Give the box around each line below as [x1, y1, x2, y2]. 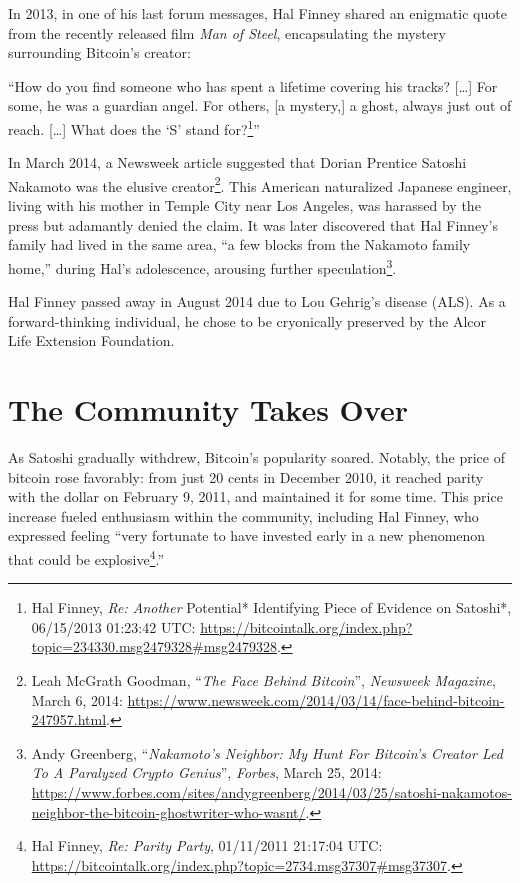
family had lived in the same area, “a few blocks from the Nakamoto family [8, 234, 471, 255]
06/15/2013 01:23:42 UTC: [31, 616, 196, 637]
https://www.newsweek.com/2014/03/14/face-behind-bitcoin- [127, 689, 505, 710]
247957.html [31, 709, 107, 730]
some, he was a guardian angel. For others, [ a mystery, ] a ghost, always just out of [8, 95, 512, 116]
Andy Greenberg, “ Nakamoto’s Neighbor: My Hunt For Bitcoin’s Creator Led [31, 742, 503, 763]
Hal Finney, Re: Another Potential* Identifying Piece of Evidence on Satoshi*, [31, 597, 512, 618]
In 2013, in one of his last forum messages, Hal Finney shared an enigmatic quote [8, 3, 507, 23]
